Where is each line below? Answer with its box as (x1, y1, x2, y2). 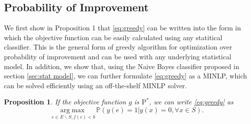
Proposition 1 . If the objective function (4, 97, 126, 107)
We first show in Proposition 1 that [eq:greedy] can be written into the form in (4, 23, 241, 33)
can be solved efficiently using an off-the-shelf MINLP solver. (4, 80, 187, 90)
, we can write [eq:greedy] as (149, 97, 234, 107)
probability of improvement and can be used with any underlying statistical (4, 51, 231, 61)
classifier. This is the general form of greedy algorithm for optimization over (4, 42, 232, 52)
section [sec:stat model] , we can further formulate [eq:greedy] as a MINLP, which (4, 71, 247, 81)
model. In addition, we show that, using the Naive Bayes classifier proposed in (4, 61, 240, 71)
